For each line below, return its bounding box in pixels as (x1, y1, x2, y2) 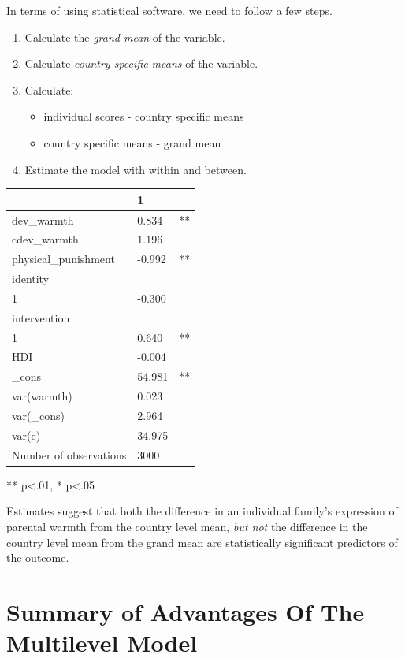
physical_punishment (12, 251, 115, 267)
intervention (12, 309, 70, 325)
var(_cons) (12, 407, 65, 423)
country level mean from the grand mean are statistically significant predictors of (6, 533, 398, 550)
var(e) (12, 426, 41, 443)
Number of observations (12, 446, 127, 463)
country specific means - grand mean (43, 134, 221, 151)
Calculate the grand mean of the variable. (24, 28, 225, 45)
